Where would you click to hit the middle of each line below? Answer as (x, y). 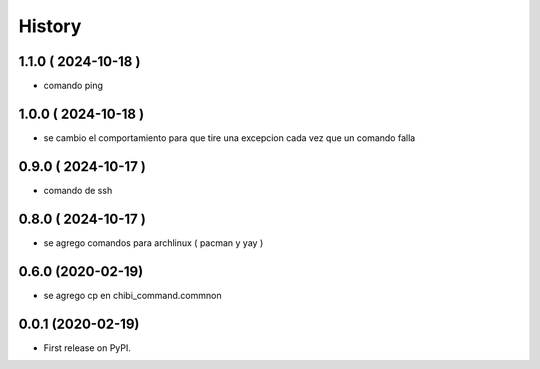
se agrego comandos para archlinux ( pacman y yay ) (153, 242)
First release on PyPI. (87, 347)
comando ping (73, 86)
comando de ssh (78, 190)
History (50, 26)
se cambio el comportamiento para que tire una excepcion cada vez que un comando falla (229, 137)
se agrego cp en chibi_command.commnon (132, 295)
